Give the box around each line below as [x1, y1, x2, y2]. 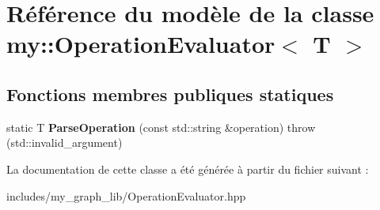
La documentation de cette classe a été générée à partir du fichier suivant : [6, 160, 369, 177]
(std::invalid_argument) [6, 134, 123, 151]
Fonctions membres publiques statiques [6, 81, 334, 106]
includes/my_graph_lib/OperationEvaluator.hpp [6, 187, 246, 204]
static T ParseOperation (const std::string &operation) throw [6, 118, 316, 135]
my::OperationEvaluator [6, 28, 275, 60]
